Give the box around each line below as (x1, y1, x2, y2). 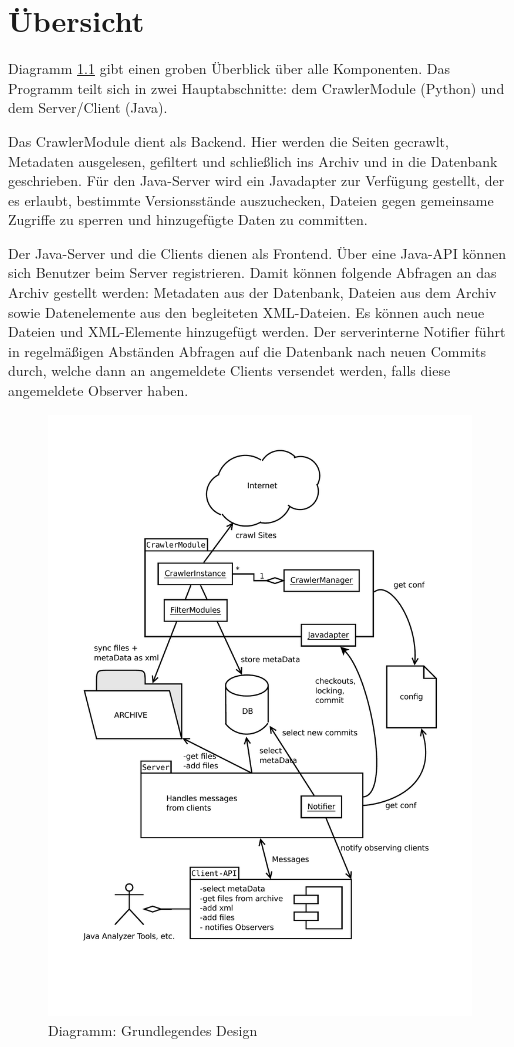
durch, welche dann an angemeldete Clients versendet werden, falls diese (8, 360, 451, 381)
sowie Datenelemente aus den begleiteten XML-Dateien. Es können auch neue (8, 301, 485, 322)
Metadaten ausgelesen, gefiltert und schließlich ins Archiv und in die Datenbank (8, 150, 498, 171)
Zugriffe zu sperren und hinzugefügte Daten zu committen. (8, 209, 368, 230)
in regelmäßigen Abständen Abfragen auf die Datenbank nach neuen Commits (8, 340, 487, 361)
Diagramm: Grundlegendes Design (48, 1019, 258, 1040)
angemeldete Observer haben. (8, 380, 189, 401)
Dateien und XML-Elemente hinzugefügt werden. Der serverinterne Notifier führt (8, 321, 506, 342)
